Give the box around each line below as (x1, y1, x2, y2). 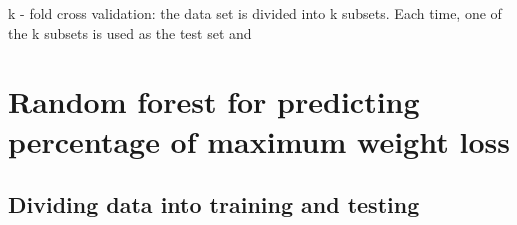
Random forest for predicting (8, 81, 420, 122)
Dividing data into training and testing (8, 189, 420, 220)
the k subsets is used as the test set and (8, 22, 252, 43)
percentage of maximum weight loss (8, 120, 510, 161)
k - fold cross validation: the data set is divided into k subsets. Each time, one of (8, 3, 502, 23)
